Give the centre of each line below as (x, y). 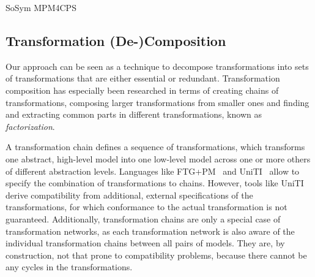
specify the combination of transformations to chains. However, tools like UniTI (155, 183)
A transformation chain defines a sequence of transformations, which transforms (155, 147)
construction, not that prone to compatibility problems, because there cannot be (156, 255)
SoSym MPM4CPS (41, 7)
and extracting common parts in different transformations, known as (134, 114)
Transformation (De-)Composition (116, 40)
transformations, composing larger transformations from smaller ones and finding (157, 102)
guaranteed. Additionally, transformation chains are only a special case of (143, 218)
